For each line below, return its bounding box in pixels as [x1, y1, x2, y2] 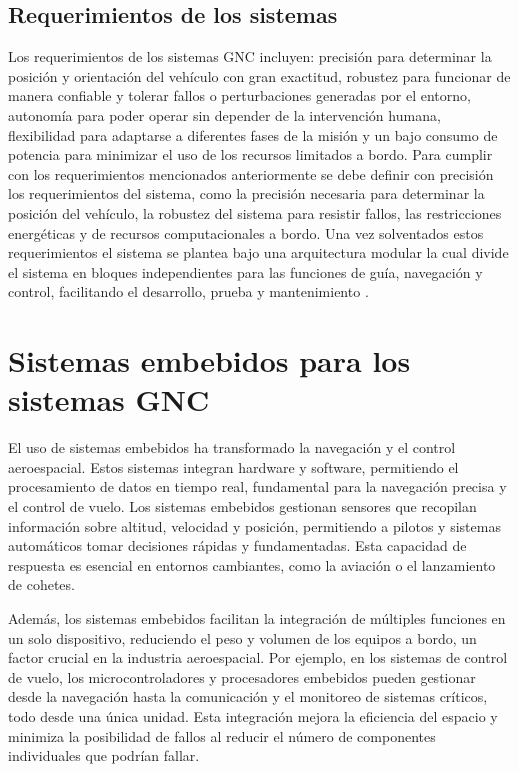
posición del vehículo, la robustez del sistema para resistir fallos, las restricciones [8, 202, 502, 223]
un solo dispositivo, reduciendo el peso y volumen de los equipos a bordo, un [8, 627, 477, 648]
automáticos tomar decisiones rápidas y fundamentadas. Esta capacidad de [8, 535, 467, 556]
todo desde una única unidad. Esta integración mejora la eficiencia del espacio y [8, 705, 498, 726]
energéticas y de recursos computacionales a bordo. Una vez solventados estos [8, 222, 484, 243]
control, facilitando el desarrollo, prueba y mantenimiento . [8, 281, 369, 302]
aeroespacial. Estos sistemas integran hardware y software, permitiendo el [8, 456, 459, 477]
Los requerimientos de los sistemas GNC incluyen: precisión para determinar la [8, 46, 492, 67]
